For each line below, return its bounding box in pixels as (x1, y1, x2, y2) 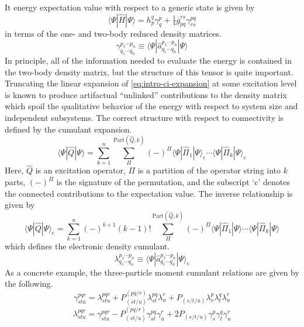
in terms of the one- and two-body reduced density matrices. (5, 27, 222, 39)
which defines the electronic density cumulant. (5, 239, 170, 252)
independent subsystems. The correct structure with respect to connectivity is (5, 111, 284, 123)
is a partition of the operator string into (137, 164, 281, 176)
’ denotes (258, 176, 290, 188)
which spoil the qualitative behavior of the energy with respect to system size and (5, 100, 298, 112)
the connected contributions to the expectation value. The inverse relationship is (5, 187, 293, 199)
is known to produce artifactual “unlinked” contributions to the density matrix (5, 88, 287, 100)
